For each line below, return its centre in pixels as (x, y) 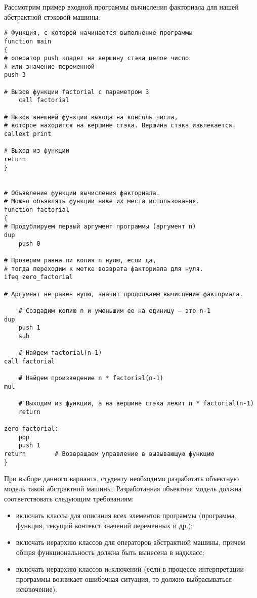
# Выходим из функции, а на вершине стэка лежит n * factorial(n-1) (136, 404)
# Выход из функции (37, 151)
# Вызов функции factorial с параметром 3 (77, 92)
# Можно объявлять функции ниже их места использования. (102, 201)
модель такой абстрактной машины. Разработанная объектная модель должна (123, 488)
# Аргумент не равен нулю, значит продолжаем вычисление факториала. (124, 294)
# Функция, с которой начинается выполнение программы (98, 33)
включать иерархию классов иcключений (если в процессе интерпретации (130, 569)
